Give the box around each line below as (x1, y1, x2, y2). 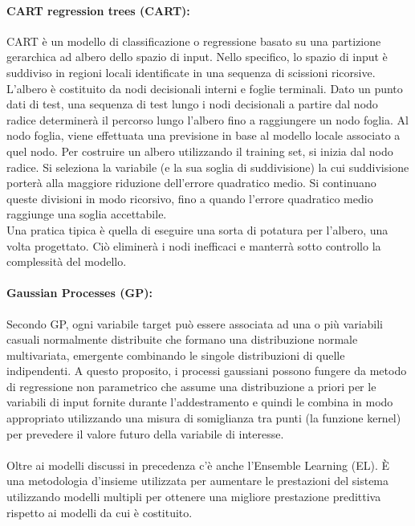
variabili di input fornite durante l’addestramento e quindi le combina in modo (6, 393, 393, 410)
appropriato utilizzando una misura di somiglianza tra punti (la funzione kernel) (6, 410, 401, 426)
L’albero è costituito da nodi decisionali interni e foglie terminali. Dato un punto (6, 80, 403, 96)
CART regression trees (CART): (6, 2, 190, 18)
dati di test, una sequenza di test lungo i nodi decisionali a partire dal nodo (6, 96, 378, 112)
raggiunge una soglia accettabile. (6, 206, 167, 222)
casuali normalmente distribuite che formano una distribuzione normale (6, 331, 358, 348)
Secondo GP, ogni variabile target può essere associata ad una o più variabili (6, 315, 383, 332)
